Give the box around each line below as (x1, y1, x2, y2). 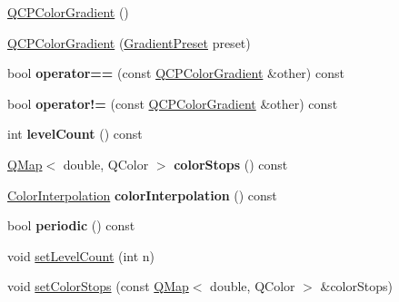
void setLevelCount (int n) (7, 246, 155, 265)
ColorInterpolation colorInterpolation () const (7, 185, 277, 204)
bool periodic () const (7, 216, 135, 235)
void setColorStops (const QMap (7, 277, 189, 296)
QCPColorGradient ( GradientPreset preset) (7, 33, 251, 52)
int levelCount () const (7, 124, 143, 143)
